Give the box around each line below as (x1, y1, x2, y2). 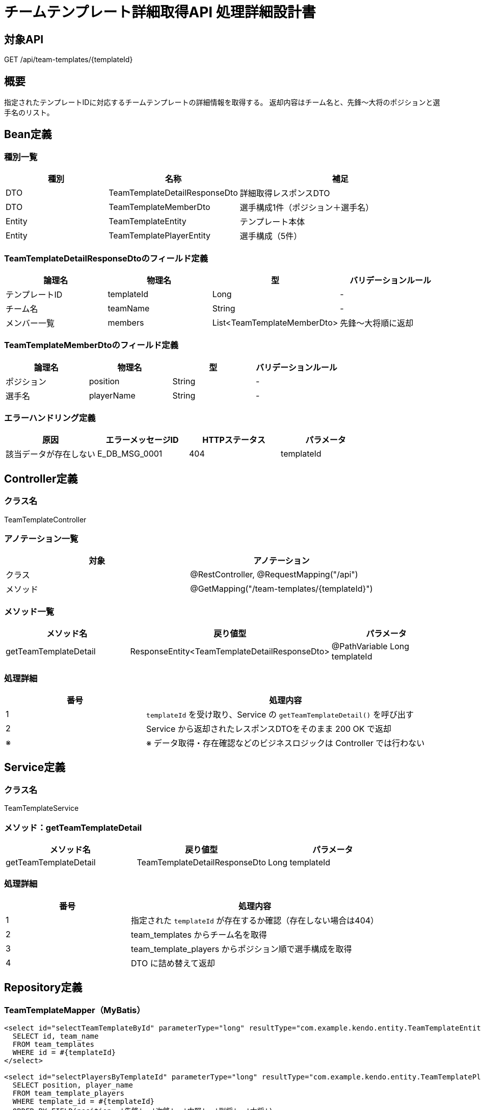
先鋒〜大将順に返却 (340, 318, 414, 328)
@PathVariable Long (331, 641, 410, 652)
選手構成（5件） (239, 231, 302, 242)
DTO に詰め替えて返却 (131, 958, 215, 968)
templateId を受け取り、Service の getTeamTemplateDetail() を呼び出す (146, 709, 414, 720)
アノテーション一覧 (4, 534, 78, 544)
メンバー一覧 (6, 318, 55, 328)
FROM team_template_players (12, 1089, 125, 1097)
